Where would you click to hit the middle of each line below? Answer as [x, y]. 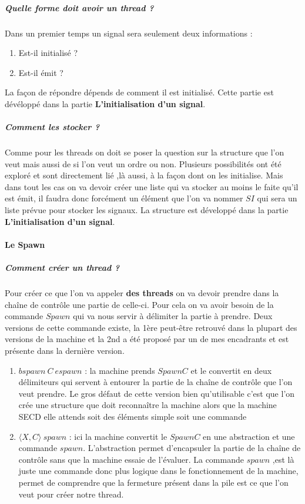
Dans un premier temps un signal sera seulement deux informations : [129, 33]
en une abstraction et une [249, 436]
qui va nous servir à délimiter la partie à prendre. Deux [173, 316]
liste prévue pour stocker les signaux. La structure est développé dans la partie [147, 210]
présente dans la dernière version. [65, 350]
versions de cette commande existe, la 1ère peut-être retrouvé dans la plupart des [151, 327]
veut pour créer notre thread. [71, 494]
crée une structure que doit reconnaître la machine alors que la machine [148, 405]
